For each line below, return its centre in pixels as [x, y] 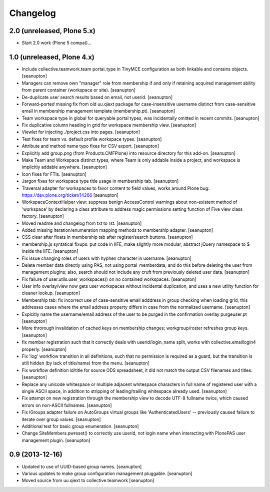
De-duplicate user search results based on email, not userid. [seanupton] [97, 97]
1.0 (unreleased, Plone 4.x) [52, 57]
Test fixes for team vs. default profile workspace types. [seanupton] [92, 139]
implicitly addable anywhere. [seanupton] [64, 167]
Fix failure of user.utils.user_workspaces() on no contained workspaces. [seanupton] [109, 279]
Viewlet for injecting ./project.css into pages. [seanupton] [81, 132]
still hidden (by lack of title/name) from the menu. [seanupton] [86, 363]
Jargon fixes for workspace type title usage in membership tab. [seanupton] [100, 181]
